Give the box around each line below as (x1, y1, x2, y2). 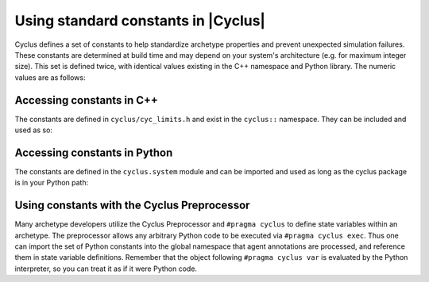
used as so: (14, 125, 53, 135)
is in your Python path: (14, 178, 89, 188)
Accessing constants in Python (14, 146, 173, 159)
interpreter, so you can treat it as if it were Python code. (14, 264, 198, 273)
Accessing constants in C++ (14, 93, 159, 107)
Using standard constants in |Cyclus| (14, 12, 266, 29)
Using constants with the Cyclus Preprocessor (14, 199, 250, 212)
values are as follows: (14, 72, 86, 82)
